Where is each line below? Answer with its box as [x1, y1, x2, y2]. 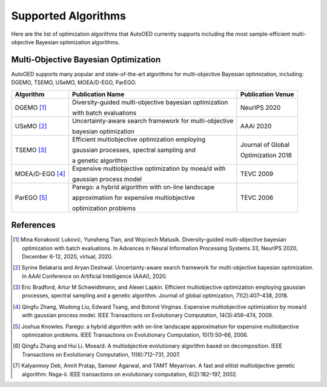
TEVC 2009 [240, 170, 274, 178]
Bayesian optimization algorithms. [35, 38, 120, 45]
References [11, 220, 56, 230]
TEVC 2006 [240, 193, 274, 202]
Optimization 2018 [240, 151, 292, 159]
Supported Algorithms [11, 9, 127, 22]
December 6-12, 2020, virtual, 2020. [22, 253, 113, 260]
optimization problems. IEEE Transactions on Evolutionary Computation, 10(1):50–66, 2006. [22, 331, 248, 339]
